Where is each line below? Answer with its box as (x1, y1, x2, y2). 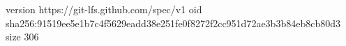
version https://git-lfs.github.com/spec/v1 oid (6, 2, 202, 16)
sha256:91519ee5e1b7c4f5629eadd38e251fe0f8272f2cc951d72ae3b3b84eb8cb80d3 (6, 15, 340, 30)
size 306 (6, 29, 39, 44)
